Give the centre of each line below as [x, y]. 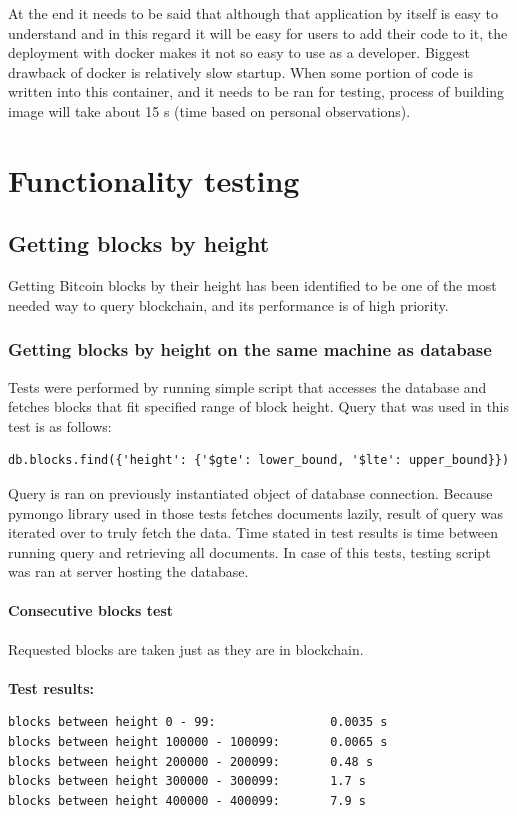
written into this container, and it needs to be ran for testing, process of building [256, 91]
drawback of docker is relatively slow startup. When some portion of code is [240, 71]
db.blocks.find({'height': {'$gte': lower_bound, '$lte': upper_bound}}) [259, 460]
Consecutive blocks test [91, 610]
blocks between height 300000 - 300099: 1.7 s [187, 781]
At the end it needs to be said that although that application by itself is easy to [253, 13]
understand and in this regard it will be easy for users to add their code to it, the [258, 32]
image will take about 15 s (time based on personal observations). [209, 110]
